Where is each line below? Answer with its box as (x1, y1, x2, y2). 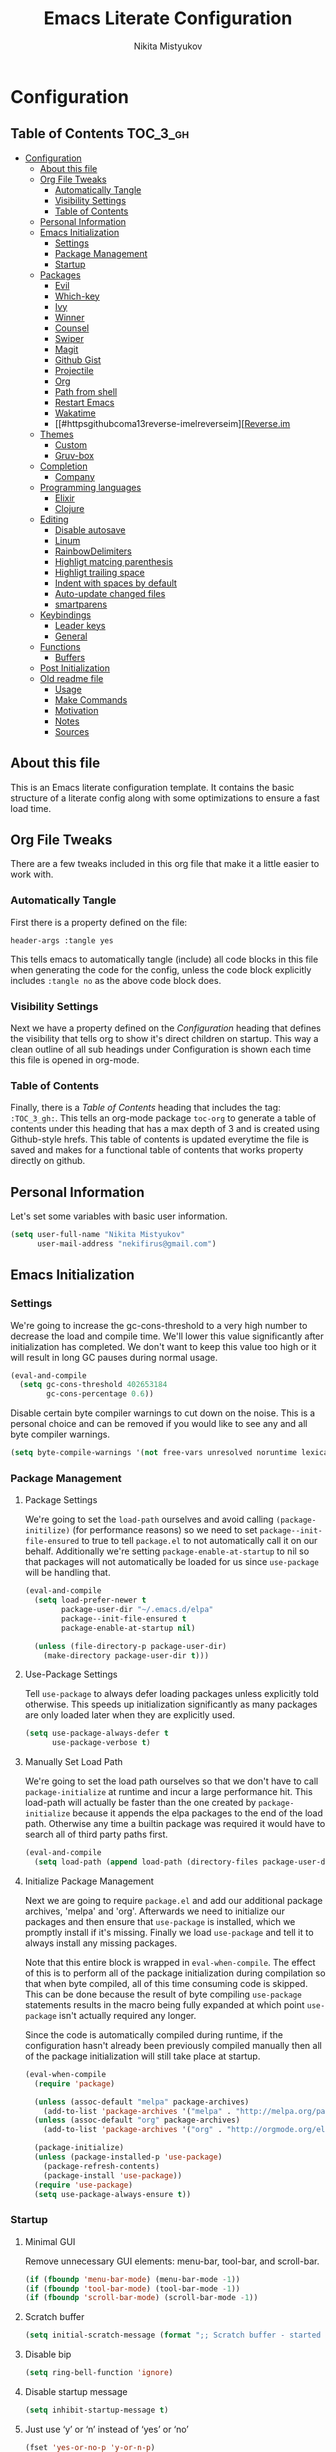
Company (54, 470, 95, 482)
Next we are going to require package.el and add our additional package (24, 1894, 323, 1906)
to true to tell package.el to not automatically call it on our (81, 1535, 318, 1547)
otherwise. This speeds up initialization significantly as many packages (24, 1698, 318, 1711)
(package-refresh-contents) (43, 2161, 160, 2171)
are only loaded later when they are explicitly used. (24, 1709, 235, 1721)
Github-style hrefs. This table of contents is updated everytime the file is (10, 1133, 310, 1146)
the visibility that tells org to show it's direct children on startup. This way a (10, 1032, 319, 1044)
